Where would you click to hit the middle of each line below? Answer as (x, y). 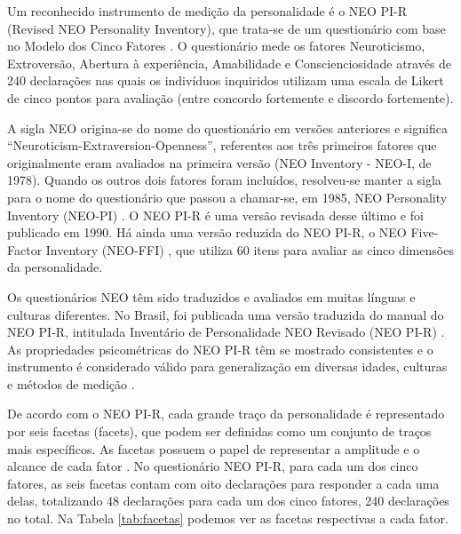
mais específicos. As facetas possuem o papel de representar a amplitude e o (214, 448)
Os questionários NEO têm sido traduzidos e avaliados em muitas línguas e (211, 296)
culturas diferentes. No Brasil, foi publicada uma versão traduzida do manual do (226, 314)
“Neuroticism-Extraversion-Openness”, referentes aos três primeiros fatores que (222, 145)
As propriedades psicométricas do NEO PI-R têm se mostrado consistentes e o (220, 349)
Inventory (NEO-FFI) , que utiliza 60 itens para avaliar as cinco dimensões (250, 249)
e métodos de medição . (71, 383)
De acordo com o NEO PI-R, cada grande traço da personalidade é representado (226, 414)
